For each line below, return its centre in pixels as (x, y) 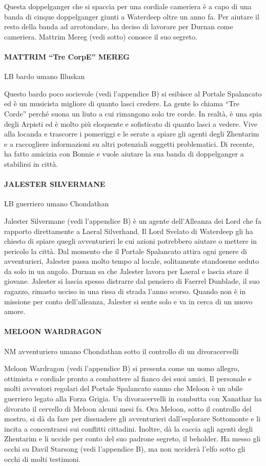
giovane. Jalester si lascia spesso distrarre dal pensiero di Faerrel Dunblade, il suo (132, 281)
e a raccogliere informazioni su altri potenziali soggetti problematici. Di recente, (129, 143)
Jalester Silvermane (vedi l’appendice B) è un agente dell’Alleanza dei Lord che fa (133, 220)
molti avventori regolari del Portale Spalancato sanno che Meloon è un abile (124, 388)
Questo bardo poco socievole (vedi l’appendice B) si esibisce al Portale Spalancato (133, 93)
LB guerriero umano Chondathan (56, 203)
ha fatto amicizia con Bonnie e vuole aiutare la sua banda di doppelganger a (124, 154)
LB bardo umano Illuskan (45, 76)
